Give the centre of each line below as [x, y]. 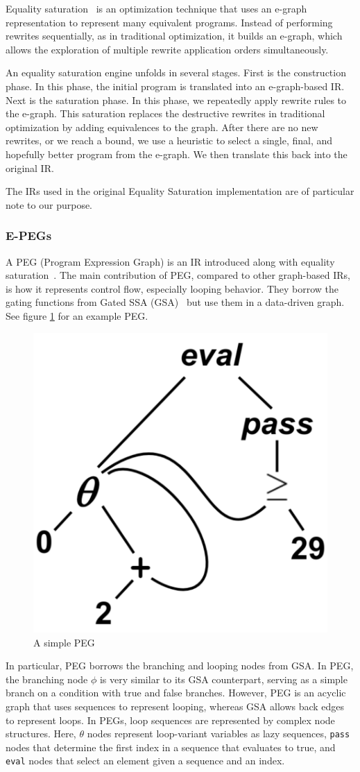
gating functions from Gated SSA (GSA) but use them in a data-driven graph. [175, 302]
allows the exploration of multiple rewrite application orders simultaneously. [167, 49]
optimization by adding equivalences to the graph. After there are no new [162, 127]
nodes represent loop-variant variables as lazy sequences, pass [218, 734]
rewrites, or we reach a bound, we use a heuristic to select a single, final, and [169, 140]
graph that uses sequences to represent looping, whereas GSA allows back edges [175, 706]
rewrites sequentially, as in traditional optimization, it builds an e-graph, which [174, 36]
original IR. [30, 168]
